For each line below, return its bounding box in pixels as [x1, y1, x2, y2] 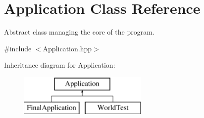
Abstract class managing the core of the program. [4, 27, 154, 37]
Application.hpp [43, 43, 92, 53]
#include [4, 43, 32, 53]
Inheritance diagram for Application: [4, 60, 115, 70]
